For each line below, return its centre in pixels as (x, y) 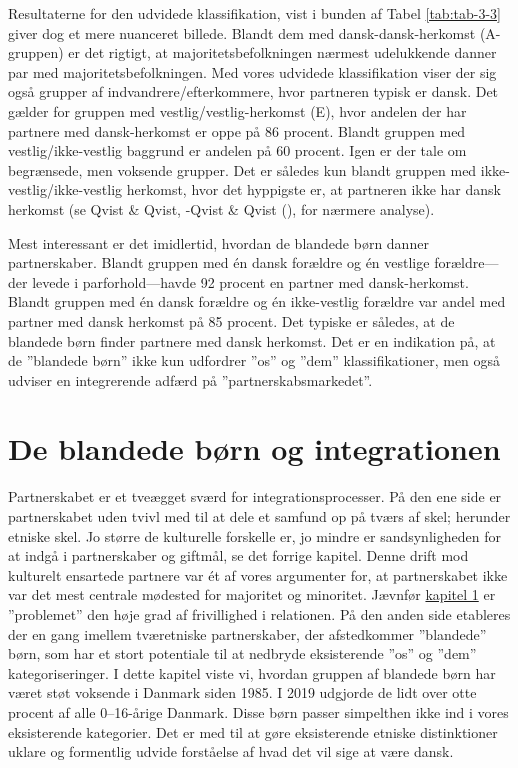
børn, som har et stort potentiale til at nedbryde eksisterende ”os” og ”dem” (242, 653)
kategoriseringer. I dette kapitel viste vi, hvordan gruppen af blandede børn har (252, 672)
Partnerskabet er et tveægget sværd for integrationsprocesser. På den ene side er (255, 496)
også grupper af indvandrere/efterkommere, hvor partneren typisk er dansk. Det (253, 91)
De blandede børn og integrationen (254, 448)
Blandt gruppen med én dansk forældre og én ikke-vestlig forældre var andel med (257, 301)
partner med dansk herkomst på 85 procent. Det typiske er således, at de (231, 320)
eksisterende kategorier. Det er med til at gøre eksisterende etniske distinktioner (253, 731)
